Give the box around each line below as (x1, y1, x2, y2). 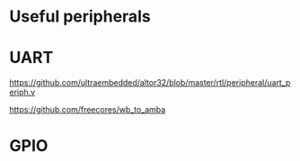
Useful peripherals (9, 6, 151, 27)
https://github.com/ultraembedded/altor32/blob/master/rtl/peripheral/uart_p (9, 77, 291, 88)
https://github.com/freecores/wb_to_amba (9, 104, 166, 115)
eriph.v (9, 87, 36, 98)
